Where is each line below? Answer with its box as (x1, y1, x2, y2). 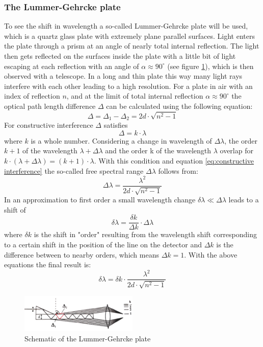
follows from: (158, 165, 198, 176)
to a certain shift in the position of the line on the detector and (4, 239, 202, 249)
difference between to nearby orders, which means (4, 249, 159, 260)
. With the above (184, 249, 238, 260)
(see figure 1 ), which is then (167, 60, 254, 71)
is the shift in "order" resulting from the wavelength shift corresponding (34, 229, 257, 240)
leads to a (228, 194, 259, 205)
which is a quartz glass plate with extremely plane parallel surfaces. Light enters (4, 30, 255, 41)
